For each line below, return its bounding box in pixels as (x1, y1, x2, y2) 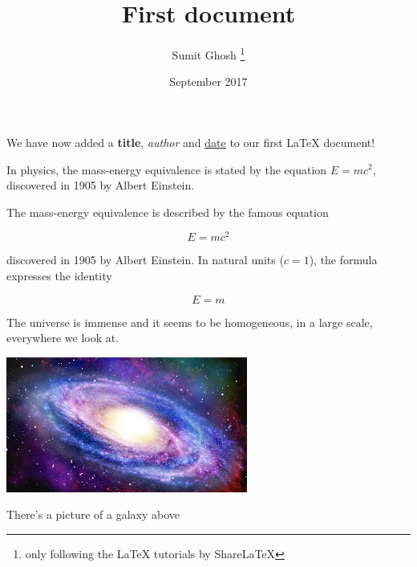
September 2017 (169, 73, 248, 90)
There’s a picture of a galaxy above (6, 506, 180, 523)
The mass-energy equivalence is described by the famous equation (6, 203, 329, 220)
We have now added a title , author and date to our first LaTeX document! (6, 133, 375, 150)
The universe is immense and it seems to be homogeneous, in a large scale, (6, 313, 373, 330)
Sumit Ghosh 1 (172, 44, 245, 63)
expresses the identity (6, 267, 112, 284)
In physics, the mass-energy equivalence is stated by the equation (6, 161, 327, 177)
